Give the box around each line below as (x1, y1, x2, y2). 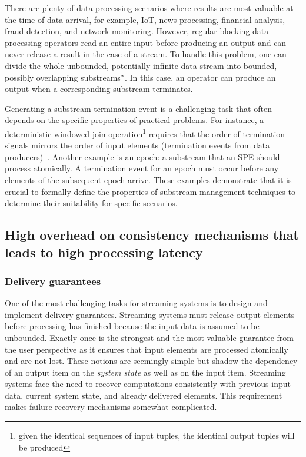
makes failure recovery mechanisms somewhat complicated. (5, 400, 217, 413)
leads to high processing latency (5, 243, 203, 261)
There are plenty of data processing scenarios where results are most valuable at (5, 2, 294, 14)
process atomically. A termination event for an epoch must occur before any (5, 162, 279, 174)
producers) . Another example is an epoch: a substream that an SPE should (5, 150, 280, 163)
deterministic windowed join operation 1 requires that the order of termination (5, 125, 285, 140)
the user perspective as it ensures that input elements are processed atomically (5, 343, 288, 355)
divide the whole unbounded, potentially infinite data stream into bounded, (5, 59, 277, 71)
